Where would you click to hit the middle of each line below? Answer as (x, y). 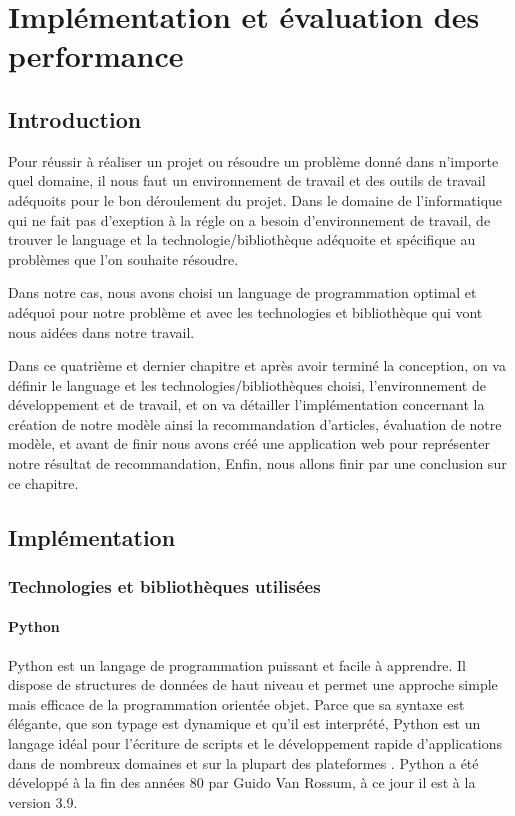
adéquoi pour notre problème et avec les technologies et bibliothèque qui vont (245, 311)
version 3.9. (43, 801)
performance (96, 55)
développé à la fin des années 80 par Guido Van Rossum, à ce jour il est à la (242, 782)
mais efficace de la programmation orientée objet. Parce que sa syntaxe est (236, 703)
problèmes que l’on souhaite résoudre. (123, 258)
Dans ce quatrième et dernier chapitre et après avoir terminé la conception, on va (257, 365)
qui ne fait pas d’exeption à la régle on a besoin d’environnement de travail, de (249, 219)
